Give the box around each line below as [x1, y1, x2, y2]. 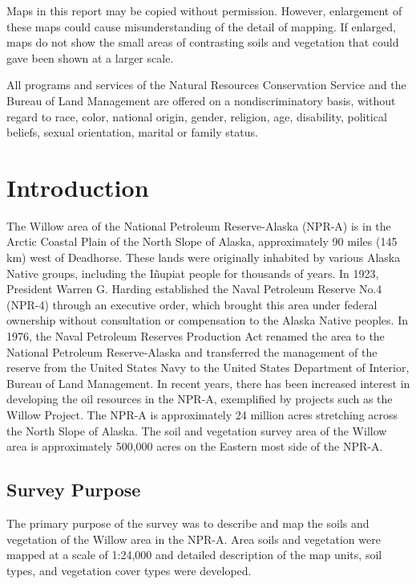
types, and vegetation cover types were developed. [6, 562, 252, 578]
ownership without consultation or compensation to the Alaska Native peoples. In [6, 312, 408, 329]
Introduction [6, 170, 149, 203]
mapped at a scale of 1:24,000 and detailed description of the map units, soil [6, 546, 382, 563]
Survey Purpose [6, 477, 141, 502]
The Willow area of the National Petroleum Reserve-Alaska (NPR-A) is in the [6, 217, 391, 234]
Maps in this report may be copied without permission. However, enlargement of [6, 2, 402, 18]
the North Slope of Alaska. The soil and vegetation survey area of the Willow [6, 422, 387, 439]
